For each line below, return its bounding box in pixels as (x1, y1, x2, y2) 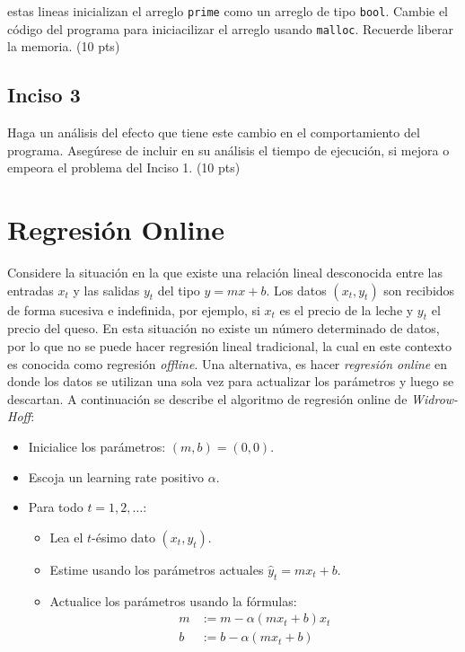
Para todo (28, 498, 83, 516)
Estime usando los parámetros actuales (49, 559, 264, 578)
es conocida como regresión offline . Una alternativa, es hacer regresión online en (7, 354, 447, 373)
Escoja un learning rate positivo (28, 467, 205, 486)
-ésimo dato (92, 527, 155, 546)
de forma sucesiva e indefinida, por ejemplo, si (7, 300, 260, 319)
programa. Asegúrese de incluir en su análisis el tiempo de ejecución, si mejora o (7, 140, 450, 159)
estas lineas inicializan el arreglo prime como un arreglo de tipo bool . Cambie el (7, 2, 449, 20)
